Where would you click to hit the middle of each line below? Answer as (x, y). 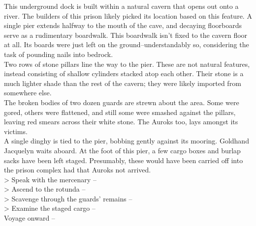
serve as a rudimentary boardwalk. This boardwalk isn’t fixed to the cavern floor (126, 35)
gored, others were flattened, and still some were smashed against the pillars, (120, 112)
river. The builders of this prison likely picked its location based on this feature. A (128, 15)
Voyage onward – (30, 218)
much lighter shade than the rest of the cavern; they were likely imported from (123, 83)
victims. (16, 131)
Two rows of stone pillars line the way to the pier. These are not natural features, (127, 64)
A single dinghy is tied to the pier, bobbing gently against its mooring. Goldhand (127, 141)
